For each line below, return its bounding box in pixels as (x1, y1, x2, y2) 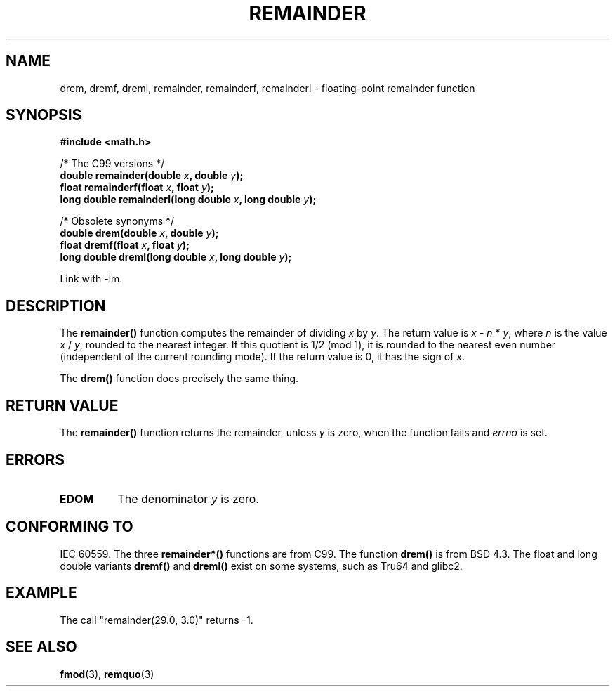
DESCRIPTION (6, 296, 106, 315)
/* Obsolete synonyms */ (60, 215, 175, 228)
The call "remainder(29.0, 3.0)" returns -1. (60, 613, 253, 626)
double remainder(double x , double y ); (60, 169, 244, 182)
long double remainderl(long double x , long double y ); (60, 193, 317, 206)
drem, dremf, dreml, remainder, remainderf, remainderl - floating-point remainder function (60, 81, 475, 94)
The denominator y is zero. (117, 491, 259, 506)
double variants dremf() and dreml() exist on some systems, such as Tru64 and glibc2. (60, 559, 463, 572)
